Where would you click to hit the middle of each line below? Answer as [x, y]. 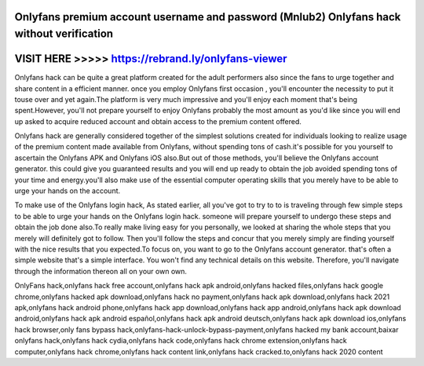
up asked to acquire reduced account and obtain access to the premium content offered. [158, 121]
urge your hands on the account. [68, 191]
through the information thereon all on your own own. [101, 271]
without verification [64, 34]
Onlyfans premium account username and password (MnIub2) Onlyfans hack [208, 17]
